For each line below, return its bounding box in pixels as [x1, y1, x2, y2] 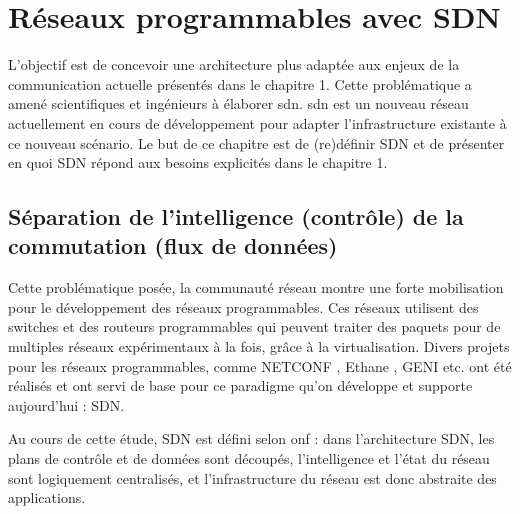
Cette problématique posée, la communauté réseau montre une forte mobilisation [8, 277, 504, 298]
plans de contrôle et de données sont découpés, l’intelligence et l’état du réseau [8, 448, 490, 469]
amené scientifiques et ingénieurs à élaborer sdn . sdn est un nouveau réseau [8, 93, 469, 114]
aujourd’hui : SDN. [8, 394, 125, 415]
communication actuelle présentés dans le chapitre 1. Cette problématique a [8, 73, 472, 94]
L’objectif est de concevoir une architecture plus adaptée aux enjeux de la [8, 54, 460, 75]
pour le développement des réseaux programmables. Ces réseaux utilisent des [8, 296, 479, 317]
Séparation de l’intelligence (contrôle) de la [8, 201, 464, 232]
